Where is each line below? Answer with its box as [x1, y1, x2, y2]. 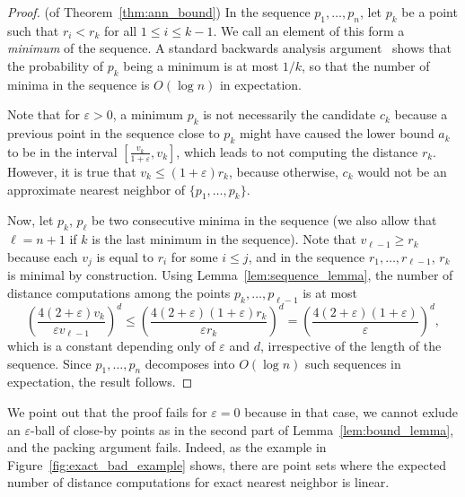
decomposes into [145, 353, 235, 372]
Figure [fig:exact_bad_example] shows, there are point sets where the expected [7, 455, 447, 474]
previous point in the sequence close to [7, 124, 220, 143]
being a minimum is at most [123, 56, 279, 74]
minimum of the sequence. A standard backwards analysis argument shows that [7, 39, 452, 57]
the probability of [7, 56, 104, 74]
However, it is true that [7, 161, 136, 180]
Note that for [7, 105, 80, 124]
